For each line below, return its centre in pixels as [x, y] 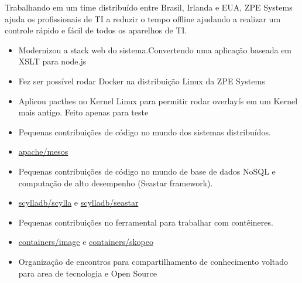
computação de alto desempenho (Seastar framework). [116, 183]
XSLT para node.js [52, 61]
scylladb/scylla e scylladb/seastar [78, 202]
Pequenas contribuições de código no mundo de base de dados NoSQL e [147, 171]
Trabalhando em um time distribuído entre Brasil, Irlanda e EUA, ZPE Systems [149, 7]
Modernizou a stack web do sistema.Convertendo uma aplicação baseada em [155, 50]
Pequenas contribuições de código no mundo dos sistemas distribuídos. [145, 132]
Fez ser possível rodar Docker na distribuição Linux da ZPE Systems [142, 81]
